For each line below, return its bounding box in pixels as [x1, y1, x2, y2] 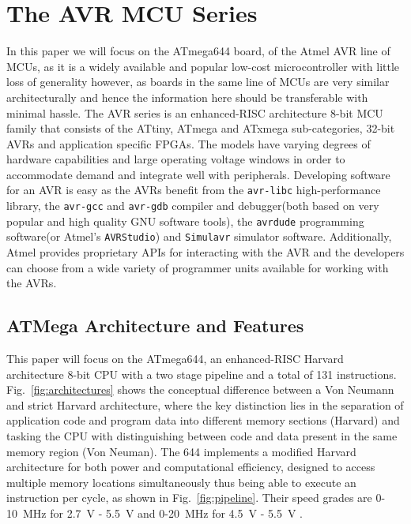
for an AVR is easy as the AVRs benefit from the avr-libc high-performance [6, 182, 381, 198]
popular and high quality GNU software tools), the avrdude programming [6, 212, 364, 229]
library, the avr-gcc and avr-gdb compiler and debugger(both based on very [6, 197, 379, 214]
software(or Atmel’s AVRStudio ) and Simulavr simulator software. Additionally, [6, 228, 392, 245]
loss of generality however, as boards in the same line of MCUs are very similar [6, 73, 390, 90]
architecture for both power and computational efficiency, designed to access [6, 458, 375, 475]
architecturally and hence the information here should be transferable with [6, 88, 368, 105]
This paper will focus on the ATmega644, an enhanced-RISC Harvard [6, 350, 344, 367]
